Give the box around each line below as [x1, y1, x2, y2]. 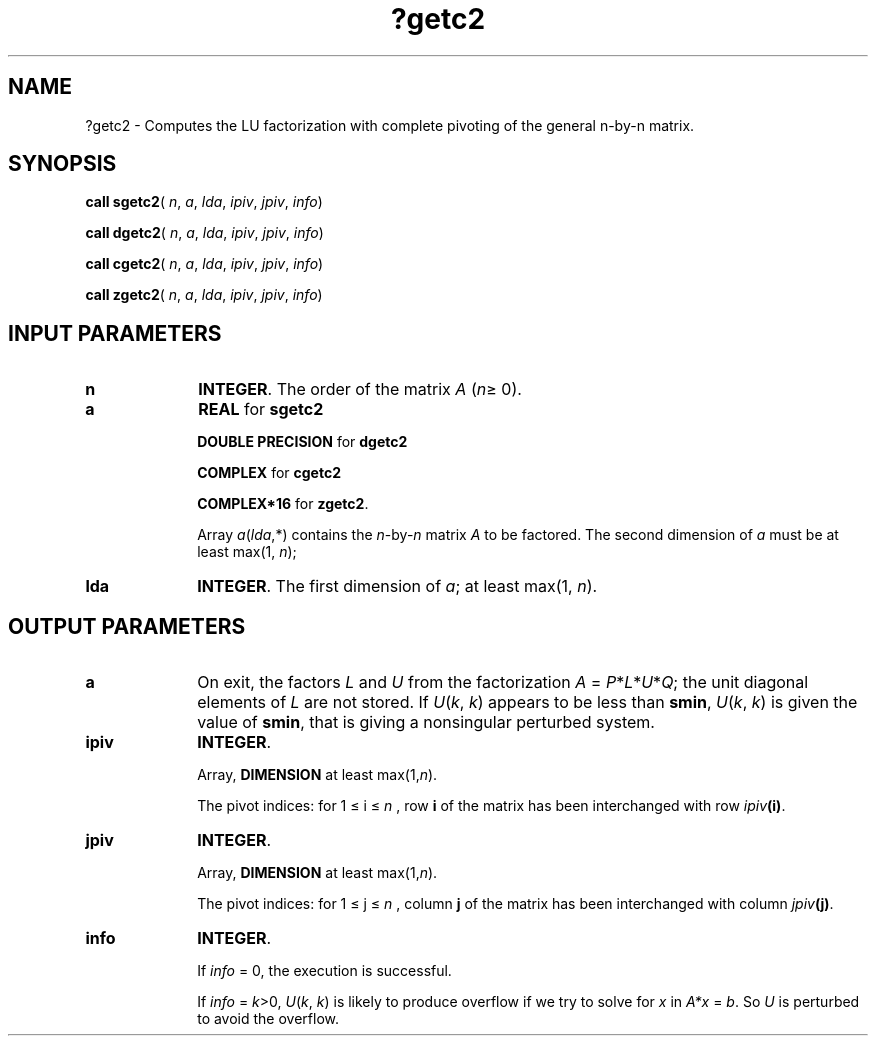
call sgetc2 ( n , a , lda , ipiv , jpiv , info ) [85, 193, 323, 211]
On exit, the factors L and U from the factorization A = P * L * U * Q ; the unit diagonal [197, 672, 809, 693]
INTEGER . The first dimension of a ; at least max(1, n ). [197, 576, 598, 597]
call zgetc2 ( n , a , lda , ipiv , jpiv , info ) [85, 286, 323, 304]
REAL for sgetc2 [198, 399, 324, 420]
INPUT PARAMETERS [8, 320, 222, 346]
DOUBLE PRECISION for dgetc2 [197, 433, 408, 451]
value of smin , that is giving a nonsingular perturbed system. [197, 712, 655, 733]
